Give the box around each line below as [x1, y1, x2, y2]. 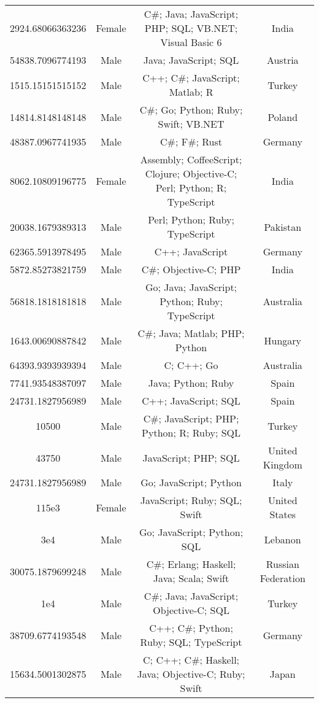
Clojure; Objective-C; [145, 166, 237, 181]
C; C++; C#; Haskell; [143, 653, 240, 667]
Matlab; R [169, 85, 213, 99]
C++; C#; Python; [149, 621, 233, 635]
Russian [266, 557, 299, 571]
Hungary [264, 333, 302, 348]
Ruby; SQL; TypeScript [140, 635, 242, 649]
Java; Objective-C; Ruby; [137, 667, 245, 681]
